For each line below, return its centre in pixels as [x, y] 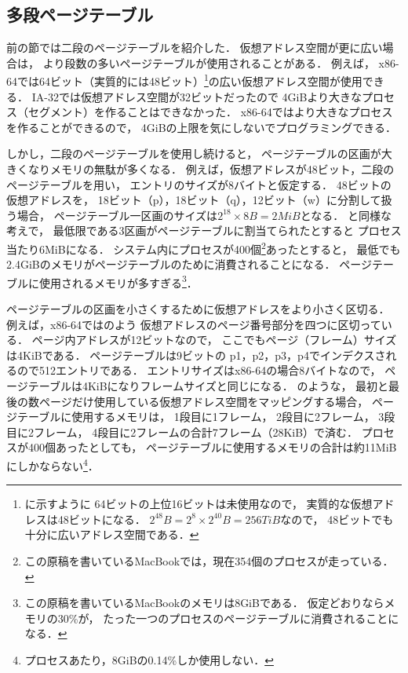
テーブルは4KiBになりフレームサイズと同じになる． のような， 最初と [208, 386]
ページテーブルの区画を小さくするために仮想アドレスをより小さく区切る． [198, 309]
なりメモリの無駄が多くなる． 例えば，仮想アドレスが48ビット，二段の [211, 169]
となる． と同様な [346, 215]
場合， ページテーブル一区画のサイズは [117, 215]
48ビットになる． [102, 519]
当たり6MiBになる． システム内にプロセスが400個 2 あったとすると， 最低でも [204, 247]
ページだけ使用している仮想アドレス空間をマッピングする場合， [204, 401]
